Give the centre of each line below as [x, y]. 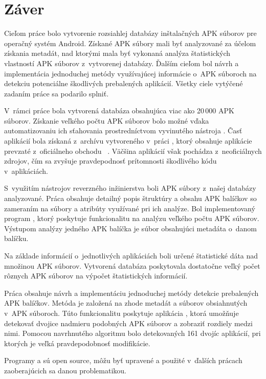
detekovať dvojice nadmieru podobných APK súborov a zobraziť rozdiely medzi [128, 323]
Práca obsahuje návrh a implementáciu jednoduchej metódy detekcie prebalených [131, 293]
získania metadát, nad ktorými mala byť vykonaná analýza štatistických [117, 53]
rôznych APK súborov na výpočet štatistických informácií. [96, 276]
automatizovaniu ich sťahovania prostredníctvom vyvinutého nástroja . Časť [123, 131]
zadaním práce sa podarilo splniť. [57, 93]
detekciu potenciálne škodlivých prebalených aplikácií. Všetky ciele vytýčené [124, 83]
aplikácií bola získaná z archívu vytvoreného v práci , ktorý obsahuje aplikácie [128, 141]
